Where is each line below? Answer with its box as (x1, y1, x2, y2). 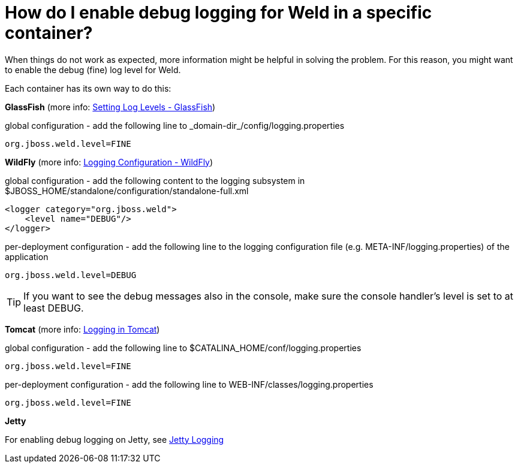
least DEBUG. (23, 301, 84, 314)
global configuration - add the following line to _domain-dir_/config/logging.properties (5, 120, 345, 131)
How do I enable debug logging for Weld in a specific (5, 2, 432, 23)
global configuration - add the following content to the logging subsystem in (5, 175, 305, 186)
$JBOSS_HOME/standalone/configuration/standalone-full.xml (5, 185, 249, 196)
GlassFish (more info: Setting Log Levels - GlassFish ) (5, 101, 216, 112)
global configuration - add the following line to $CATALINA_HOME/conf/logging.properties (5, 342, 362, 353)
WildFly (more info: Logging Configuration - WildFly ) (5, 156, 213, 167)
